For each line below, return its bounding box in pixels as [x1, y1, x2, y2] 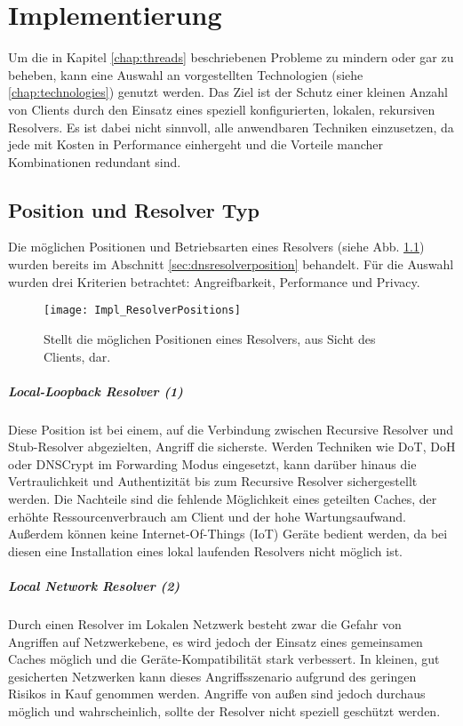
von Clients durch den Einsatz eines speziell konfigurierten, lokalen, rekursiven [8, 100, 435, 118]
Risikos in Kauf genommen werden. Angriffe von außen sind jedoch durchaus [8, 684, 426, 703]
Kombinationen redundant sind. [8, 152, 181, 171]
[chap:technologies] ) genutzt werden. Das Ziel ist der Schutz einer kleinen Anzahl [8, 83, 448, 101]
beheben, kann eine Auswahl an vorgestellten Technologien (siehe [8, 65, 363, 84]
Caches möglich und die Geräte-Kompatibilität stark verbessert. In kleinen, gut [8, 650, 440, 668]
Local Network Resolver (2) [8, 577, 180, 595]
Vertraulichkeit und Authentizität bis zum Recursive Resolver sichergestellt [8, 472, 418, 491]
